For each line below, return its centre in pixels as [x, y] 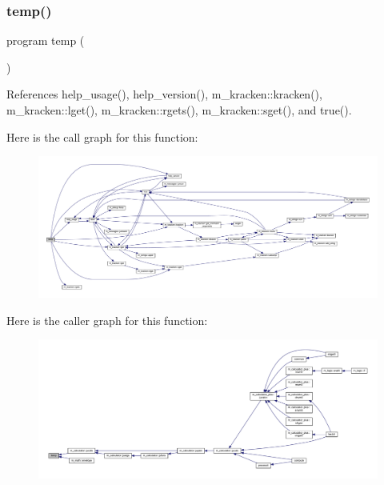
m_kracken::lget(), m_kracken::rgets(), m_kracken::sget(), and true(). [179, 110]
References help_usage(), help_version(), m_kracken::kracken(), [164, 94]
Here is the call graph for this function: [102, 136]
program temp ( [46, 40]
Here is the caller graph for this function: [107, 320]
